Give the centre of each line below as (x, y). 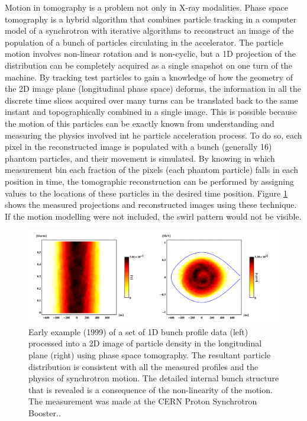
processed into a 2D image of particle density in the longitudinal (145, 343)
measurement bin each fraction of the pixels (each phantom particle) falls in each (152, 170)
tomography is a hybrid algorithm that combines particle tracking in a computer (151, 19)
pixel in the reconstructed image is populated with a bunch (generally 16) (138, 147)
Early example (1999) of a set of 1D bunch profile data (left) (138, 331)
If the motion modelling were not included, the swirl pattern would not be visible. (153, 216)
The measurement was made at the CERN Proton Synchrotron (143, 401)
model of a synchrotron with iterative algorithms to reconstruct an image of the (149, 30)
